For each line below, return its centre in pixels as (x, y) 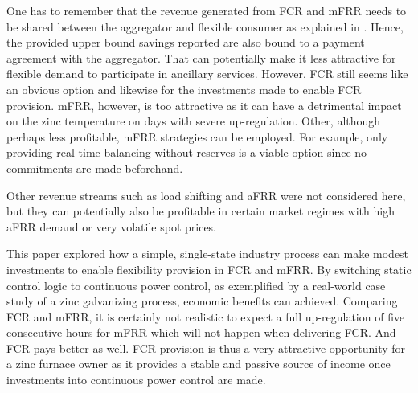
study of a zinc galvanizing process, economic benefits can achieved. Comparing (202, 301)
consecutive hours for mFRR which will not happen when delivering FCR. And (201, 332)
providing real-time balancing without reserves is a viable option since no (187, 152)
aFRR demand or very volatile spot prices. (112, 226)
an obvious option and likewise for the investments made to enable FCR (184, 89)
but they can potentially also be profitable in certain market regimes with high (201, 211)
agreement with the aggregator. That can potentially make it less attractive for (201, 57)
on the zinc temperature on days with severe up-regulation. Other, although (194, 121)
